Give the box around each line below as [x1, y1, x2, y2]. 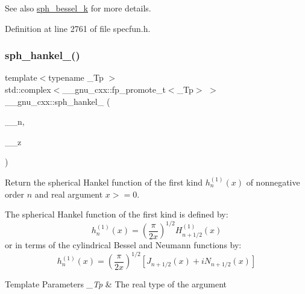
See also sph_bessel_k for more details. [5, 2, 151, 14]
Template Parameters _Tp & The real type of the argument [5, 278, 227, 290]
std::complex [5, 83, 51, 95]
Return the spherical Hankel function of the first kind [5, 175, 203, 188]
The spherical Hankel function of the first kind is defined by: [5, 208, 228, 220]
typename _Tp [48, 71, 104, 84]
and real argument [34, 187, 103, 200]
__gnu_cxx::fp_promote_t [62, 83, 166, 95]
